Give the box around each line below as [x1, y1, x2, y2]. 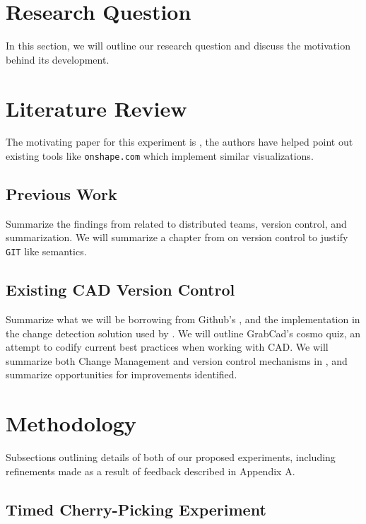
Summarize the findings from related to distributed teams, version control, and [6, 216, 347, 231]
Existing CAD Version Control [6, 279, 235, 301]
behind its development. [6, 52, 110, 66]
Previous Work [6, 183, 117, 205]
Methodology [6, 409, 136, 438]
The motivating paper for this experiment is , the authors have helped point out [6, 134, 353, 149]
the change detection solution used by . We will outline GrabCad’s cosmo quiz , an [6, 325, 361, 340]
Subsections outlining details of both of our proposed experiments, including [6, 450, 336, 465]
